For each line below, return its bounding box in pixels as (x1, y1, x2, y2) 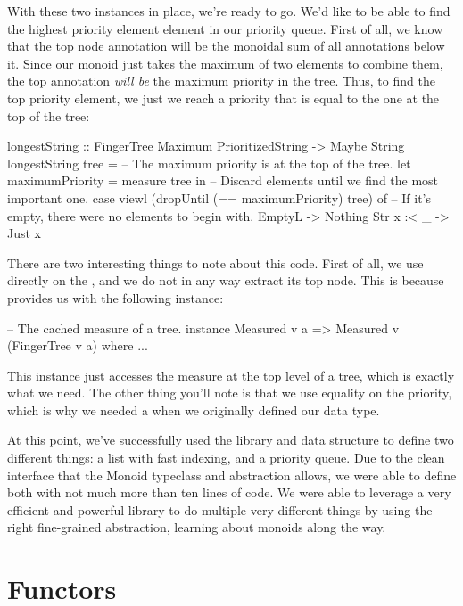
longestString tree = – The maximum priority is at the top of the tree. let (7, 153, 411, 172)
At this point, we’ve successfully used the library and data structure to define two (7, 430, 454, 449)
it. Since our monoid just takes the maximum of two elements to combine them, (7, 53, 443, 72)
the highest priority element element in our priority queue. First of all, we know (7, 19, 443, 37)
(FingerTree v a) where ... (7, 336, 148, 355)
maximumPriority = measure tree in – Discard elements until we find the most (7, 171, 439, 190)
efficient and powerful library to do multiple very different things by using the (7, 500, 433, 519)
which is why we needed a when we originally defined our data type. (7, 400, 380, 419)
